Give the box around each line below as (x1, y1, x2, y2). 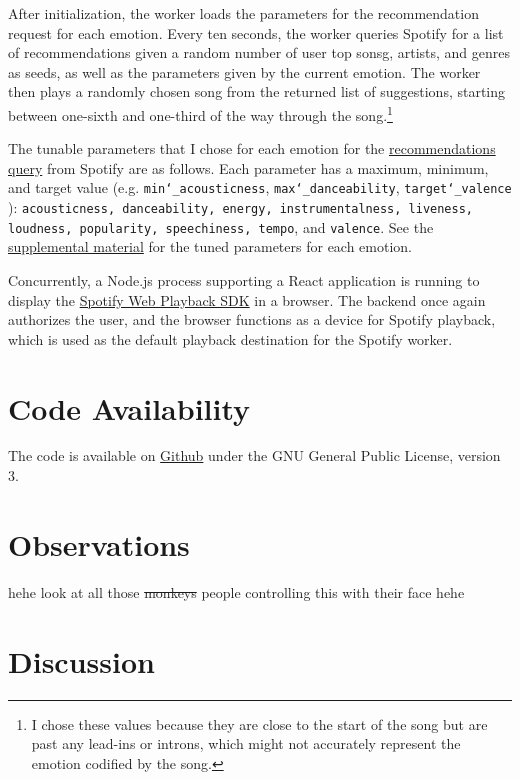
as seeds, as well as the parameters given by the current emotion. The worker (8, 61, 481, 82)
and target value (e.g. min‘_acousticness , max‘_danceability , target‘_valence (8, 177, 512, 198)
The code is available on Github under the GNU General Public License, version (8, 445, 501, 466)
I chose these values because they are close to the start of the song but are (31, 713, 488, 734)
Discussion (8, 640, 155, 681)
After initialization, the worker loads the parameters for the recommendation (8, 3, 479, 23)
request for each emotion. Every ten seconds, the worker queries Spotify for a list (8, 22, 504, 43)
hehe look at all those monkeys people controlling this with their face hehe (8, 581, 465, 602)
